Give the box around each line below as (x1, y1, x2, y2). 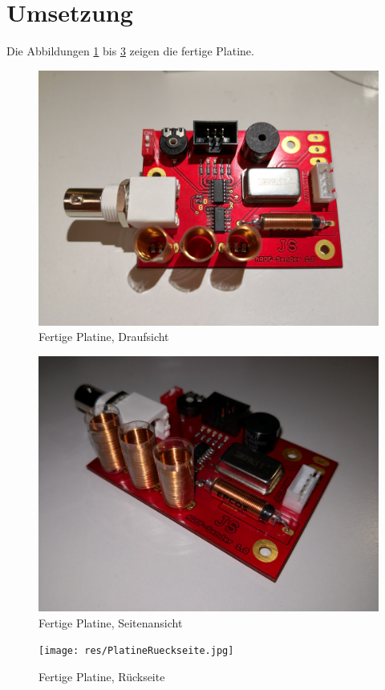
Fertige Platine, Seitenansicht (38, 614, 183, 631)
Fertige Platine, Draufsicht (38, 328, 169, 345)
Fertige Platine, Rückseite (38, 668, 165, 684)
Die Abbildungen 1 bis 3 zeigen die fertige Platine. (6, 43, 254, 59)
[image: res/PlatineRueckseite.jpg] (38, 645, 234, 657)
